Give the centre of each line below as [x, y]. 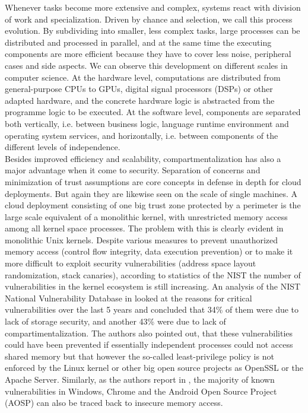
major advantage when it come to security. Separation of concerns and [133, 170]
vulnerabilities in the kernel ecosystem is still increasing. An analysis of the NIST [153, 286]
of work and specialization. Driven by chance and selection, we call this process [149, 19]
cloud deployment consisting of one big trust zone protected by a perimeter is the [153, 205]
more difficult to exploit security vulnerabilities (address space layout [131, 263]
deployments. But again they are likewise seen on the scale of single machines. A [151, 193]
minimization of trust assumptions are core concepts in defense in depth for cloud [153, 181]
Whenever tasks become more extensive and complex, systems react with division [153, 7]
